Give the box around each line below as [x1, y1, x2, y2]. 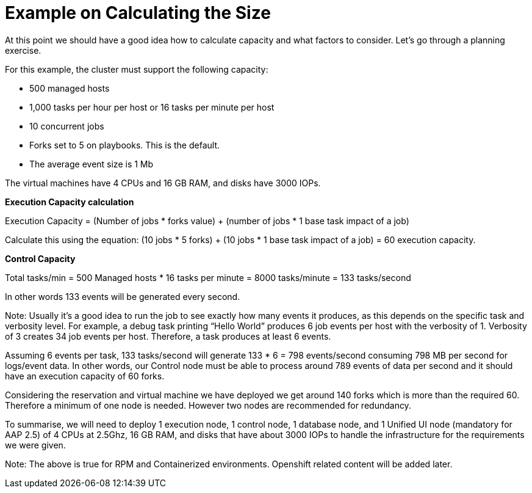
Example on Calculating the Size [5, 2, 271, 23]
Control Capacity [5, 253, 76, 264]
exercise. [5, 45, 41, 56]
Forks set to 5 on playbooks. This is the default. [29, 139, 220, 150]
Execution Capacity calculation [5, 196, 134, 207]
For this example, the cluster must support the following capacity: [5, 64, 268, 75]
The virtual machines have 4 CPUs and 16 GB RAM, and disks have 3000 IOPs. [5, 177, 321, 188]
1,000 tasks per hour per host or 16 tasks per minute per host [29, 101, 275, 112]
